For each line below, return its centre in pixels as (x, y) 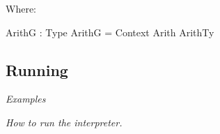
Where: (21, 8)
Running (37, 69)
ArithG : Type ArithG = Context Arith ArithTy (110, 32)
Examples (26, 99)
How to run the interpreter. (64, 122)
